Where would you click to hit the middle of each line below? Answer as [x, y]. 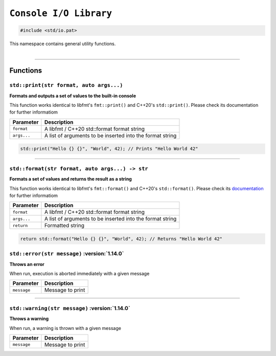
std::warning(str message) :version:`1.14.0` [70, 308]
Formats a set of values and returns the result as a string [71, 179]
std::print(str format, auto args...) [66, 85]
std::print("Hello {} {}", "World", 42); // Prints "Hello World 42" [109, 149]
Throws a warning [29, 319]
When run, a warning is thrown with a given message [65, 328]
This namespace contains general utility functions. [63, 44]
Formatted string [64, 226]
